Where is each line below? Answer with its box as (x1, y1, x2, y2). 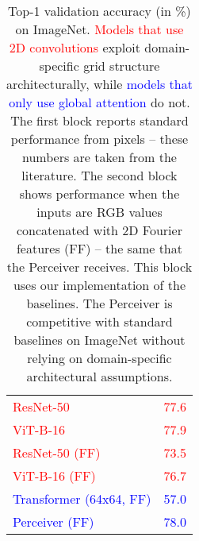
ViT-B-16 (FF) (13, 466, 96, 485)
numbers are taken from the (22, 148, 177, 166)
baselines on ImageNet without (13, 330, 186, 349)
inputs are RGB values (36, 203, 163, 221)
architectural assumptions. (26, 367, 173, 385)
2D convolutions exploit (9, 38, 140, 56)
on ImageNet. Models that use (15, 20, 184, 38)
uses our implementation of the (13, 276, 186, 294)
